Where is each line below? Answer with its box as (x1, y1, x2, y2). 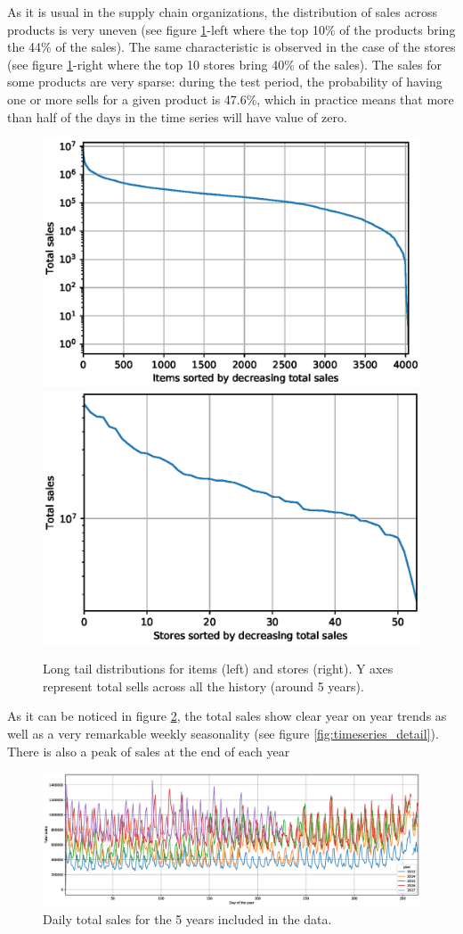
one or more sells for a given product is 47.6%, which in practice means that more (7, 89, 454, 108)
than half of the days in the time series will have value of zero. (7, 107, 347, 126)
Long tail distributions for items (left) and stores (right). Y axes (43, 659, 394, 678)
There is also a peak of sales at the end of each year (7, 741, 290, 760)
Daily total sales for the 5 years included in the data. (43, 910, 332, 929)
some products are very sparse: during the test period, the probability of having (7, 72, 443, 91)
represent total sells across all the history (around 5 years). (43, 676, 364, 695)
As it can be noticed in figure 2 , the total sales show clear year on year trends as (7, 707, 447, 725)
